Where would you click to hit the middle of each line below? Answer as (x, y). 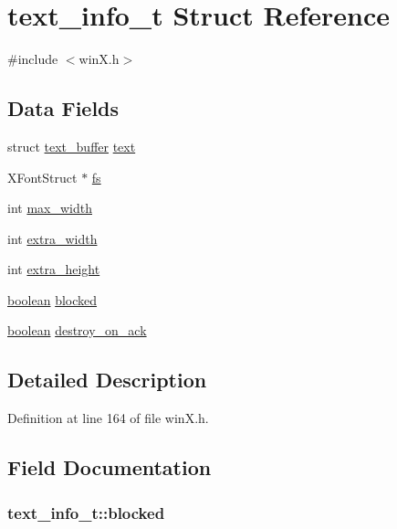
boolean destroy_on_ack (77, 330)
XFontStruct (42, 177)
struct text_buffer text (72, 146)
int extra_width (52, 238)
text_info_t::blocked (86, 512)
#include (33, 59)
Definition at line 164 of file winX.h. (108, 418)
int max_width (50, 208)
